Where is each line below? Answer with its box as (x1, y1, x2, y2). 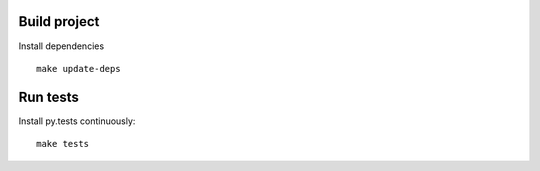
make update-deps (36, 63, 121, 74)
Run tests (18, 88, 79, 105)
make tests (36, 138, 90, 150)
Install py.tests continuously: (18, 115, 136, 127)
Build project (18, 13, 100, 30)
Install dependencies (18, 40, 105, 52)
